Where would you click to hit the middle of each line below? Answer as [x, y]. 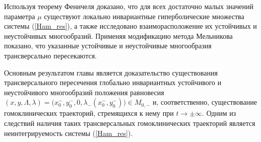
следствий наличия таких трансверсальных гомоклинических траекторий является [130, 123]
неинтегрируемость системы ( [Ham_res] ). [69, 133]
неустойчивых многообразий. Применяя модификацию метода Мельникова [118, 35]
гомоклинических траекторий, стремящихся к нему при [89, 113]
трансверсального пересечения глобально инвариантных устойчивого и [113, 82]
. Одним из [219, 113]
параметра [20, 16]
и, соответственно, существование [205, 102]
